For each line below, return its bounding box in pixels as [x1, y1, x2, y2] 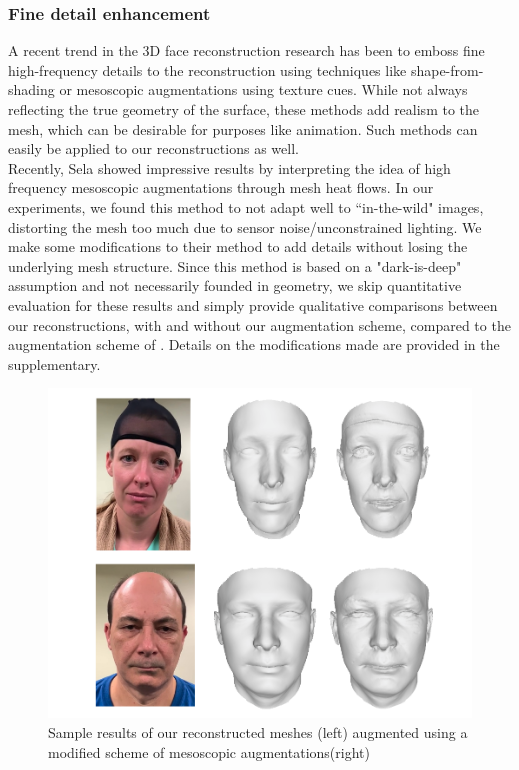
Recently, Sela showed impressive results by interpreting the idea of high [8, 157, 451, 178]
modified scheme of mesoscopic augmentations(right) [48, 741, 370, 762]
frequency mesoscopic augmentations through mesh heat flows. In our [8, 177, 434, 198]
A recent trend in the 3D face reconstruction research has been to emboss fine [8, 40, 485, 61]
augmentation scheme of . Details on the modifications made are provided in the [8, 334, 500, 355]
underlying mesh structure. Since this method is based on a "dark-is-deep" [8, 255, 462, 276]
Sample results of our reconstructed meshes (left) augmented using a [48, 721, 468, 742]
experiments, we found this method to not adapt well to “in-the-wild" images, [8, 196, 484, 217]
